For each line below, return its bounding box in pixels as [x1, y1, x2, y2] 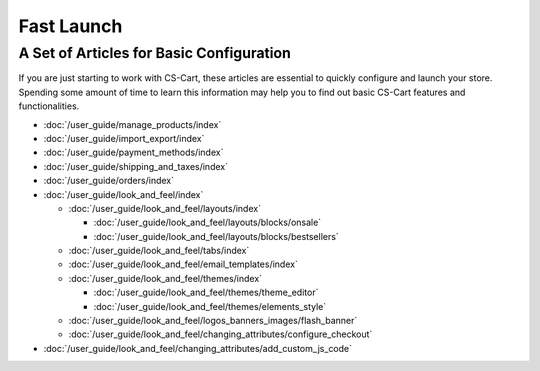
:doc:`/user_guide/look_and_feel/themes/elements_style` [93, 300, 327, 312]
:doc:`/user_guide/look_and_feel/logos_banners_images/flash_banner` [68, 315, 358, 327]
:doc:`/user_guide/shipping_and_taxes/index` [43, 160, 229, 172]
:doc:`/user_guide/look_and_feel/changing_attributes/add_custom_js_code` [43, 342, 353, 354]
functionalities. [18, 100, 80, 112]
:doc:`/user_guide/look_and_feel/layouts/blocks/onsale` [93, 216, 322, 229]
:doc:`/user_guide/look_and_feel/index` [43, 188, 204, 200]
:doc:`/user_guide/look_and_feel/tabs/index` [68, 245, 250, 257]
